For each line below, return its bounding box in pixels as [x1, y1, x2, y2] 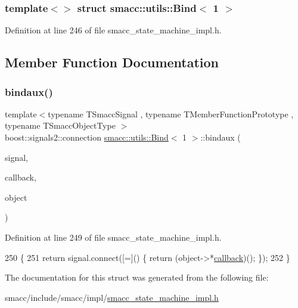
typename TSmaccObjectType [5, 119, 116, 132]
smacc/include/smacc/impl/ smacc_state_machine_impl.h [5, 291, 219, 303]
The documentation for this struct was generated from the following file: [5, 271, 269, 284]
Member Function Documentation [5, 53, 219, 71]
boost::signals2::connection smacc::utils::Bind [5, 131, 169, 143]
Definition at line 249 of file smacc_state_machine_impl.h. [5, 231, 222, 243]
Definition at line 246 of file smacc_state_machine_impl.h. [5, 24, 222, 36]
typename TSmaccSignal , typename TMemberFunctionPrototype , [48, 107, 294, 120]
